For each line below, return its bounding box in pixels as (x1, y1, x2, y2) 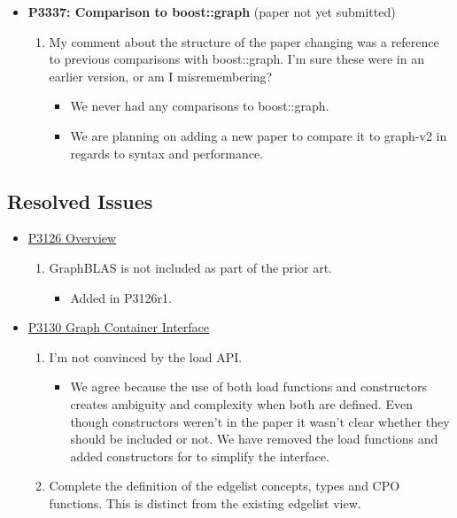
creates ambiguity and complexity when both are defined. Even (70, 394, 413, 413)
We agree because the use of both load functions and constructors (70, 377, 428, 396)
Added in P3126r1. (70, 288, 172, 306)
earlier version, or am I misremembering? (49, 66, 273, 85)
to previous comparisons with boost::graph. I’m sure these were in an (49, 50, 424, 68)
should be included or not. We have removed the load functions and (70, 429, 438, 448)
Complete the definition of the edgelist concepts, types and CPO (49, 476, 400, 495)
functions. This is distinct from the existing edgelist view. (49, 493, 361, 512)
